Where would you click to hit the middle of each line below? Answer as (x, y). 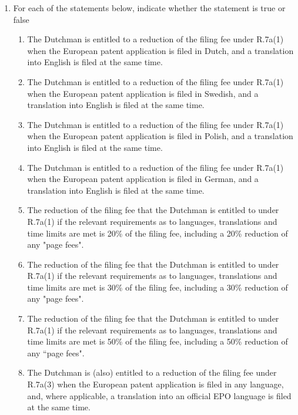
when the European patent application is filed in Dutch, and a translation (160, 50)
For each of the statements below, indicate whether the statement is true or (149, 8)
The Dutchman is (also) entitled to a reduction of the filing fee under (152, 372)
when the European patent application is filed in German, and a (143, 179)
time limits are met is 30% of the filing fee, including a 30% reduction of (158, 287)
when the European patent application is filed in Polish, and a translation (160, 136)
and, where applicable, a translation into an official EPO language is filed (159, 395)
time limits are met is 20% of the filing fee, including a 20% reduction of (158, 233)
